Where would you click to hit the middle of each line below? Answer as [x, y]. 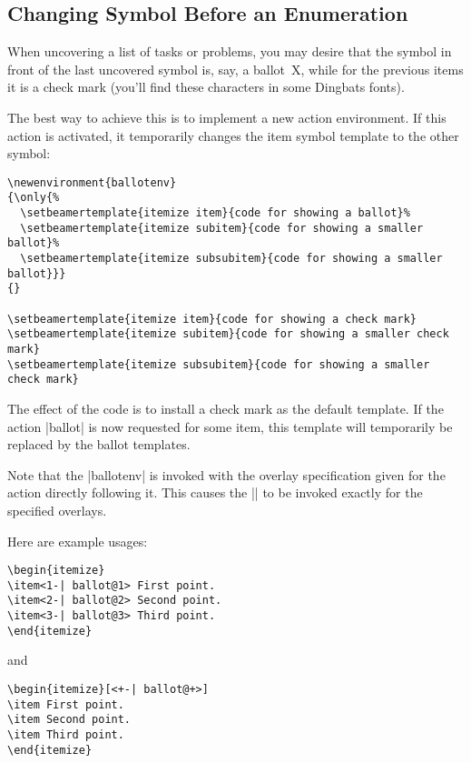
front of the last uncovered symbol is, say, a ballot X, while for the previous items [235, 69]
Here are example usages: [78, 541]
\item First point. [66, 704]
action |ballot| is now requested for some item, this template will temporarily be [230, 426]
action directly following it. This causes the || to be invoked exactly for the [215, 492]
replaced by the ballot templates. [99, 444]
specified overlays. [57, 510]
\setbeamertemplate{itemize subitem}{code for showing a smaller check [228, 334]
